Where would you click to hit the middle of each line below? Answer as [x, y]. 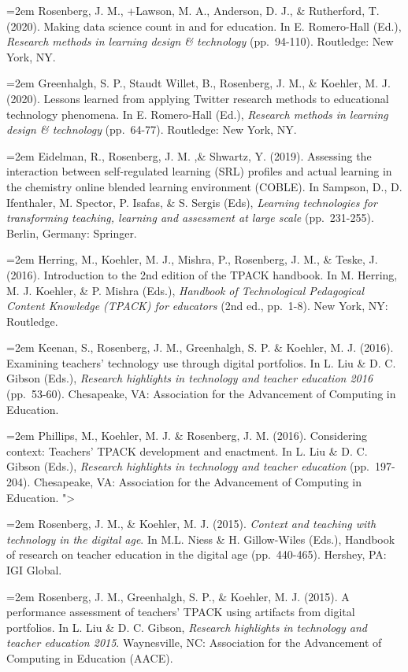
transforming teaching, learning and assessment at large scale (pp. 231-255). [190, 218]
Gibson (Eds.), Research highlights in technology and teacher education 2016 [190, 378]
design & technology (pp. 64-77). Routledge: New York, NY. [152, 129]
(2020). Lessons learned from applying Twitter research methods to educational [198, 98]
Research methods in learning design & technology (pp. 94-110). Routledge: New [200, 41]
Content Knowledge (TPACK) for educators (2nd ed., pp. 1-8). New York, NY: [197, 306]
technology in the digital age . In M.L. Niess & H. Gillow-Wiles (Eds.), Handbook [201, 539]
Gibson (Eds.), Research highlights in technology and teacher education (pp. [188, 466]
